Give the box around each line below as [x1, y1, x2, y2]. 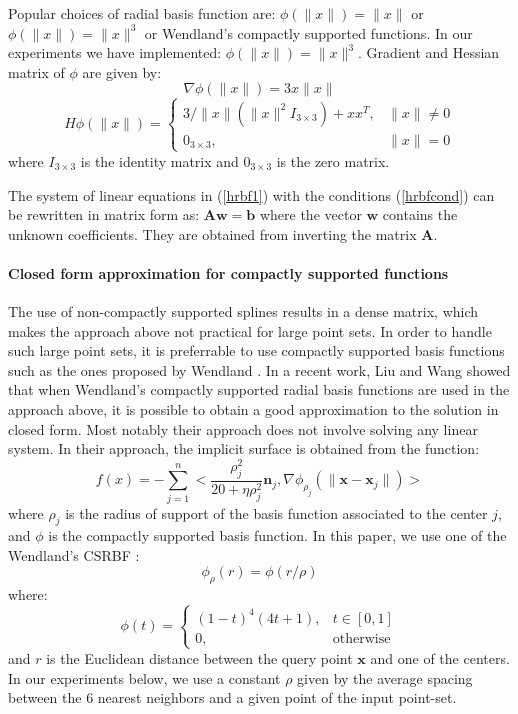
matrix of [8, 61, 65, 82]
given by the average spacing [297, 667, 473, 688]
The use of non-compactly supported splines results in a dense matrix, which [8, 301, 479, 322]
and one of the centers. [370, 647, 510, 668]
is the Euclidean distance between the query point [46, 647, 353, 668]
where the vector [259, 204, 362, 225]
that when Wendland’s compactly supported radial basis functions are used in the [8, 379, 510, 400]
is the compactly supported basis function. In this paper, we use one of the [48, 525, 507, 546]
